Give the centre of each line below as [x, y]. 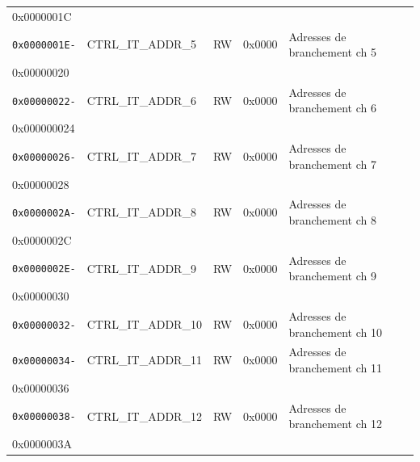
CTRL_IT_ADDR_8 [141, 212]
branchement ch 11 [335, 368]
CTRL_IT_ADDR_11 [144, 360]
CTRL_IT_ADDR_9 [141, 268]
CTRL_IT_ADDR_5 [141, 44]
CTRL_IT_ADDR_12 [144, 416]
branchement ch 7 [332, 164]
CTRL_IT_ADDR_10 [144, 323]
